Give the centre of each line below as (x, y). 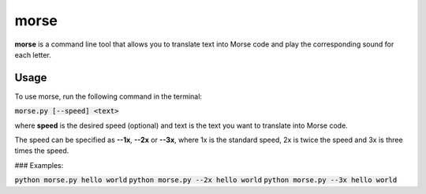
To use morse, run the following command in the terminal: (108, 96)
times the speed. (42, 151)
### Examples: (39, 165)
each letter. (33, 54)
